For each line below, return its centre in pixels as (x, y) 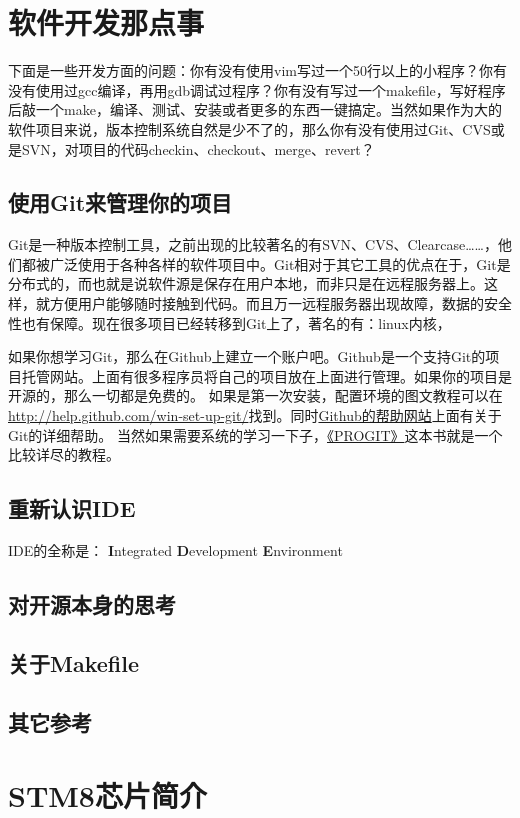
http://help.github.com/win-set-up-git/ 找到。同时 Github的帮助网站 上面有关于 (255, 415)
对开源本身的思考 (92, 604)
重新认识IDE (72, 508)
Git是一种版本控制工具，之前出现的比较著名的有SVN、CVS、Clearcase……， (253, 244)
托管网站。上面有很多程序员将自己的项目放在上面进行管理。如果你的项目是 (266, 375)
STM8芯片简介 (107, 795)
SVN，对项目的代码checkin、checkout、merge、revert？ (198, 148)
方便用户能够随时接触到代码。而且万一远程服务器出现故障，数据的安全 (280, 303)
